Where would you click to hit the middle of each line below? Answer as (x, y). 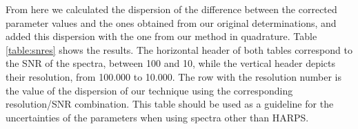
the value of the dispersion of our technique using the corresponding (149, 90)
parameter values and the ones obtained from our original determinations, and (171, 22)
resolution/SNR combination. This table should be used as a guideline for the (170, 104)
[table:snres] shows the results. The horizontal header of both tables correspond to (179, 49)
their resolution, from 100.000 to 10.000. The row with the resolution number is (173, 76)
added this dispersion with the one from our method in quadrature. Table (161, 36)
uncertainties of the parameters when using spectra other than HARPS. (157, 117)
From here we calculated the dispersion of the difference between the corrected (171, 9)
